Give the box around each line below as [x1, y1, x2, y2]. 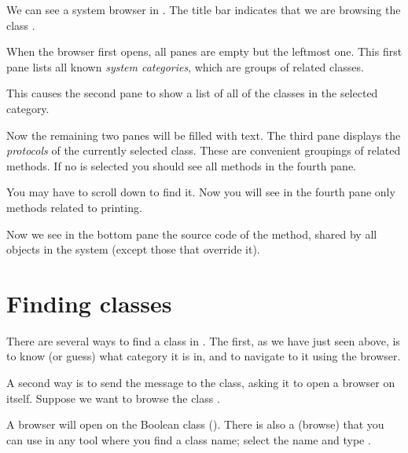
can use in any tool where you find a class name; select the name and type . [6, 431, 371, 448]
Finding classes [6, 287, 172, 319]
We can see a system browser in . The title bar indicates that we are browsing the [6, 2, 401, 17]
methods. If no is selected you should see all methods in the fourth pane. [6, 157, 356, 174]
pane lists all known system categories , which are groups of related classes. [6, 58, 364, 75]
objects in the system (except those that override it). [6, 241, 260, 258]
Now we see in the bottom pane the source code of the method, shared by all [6, 225, 377, 242]
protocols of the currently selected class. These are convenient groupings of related [6, 142, 401, 159]
